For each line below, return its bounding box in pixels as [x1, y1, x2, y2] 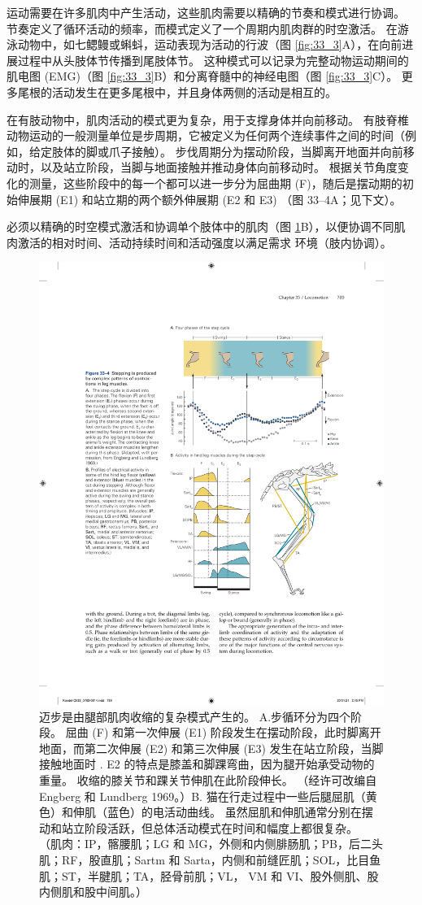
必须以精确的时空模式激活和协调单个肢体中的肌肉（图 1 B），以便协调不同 [7, 218, 394, 235]
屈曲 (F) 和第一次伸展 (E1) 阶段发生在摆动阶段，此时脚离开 [65, 724, 381, 741]
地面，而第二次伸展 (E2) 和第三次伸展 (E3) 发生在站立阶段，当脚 [39, 739, 384, 756]
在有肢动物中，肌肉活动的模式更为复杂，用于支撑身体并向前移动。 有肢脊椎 [7, 111, 409, 128]
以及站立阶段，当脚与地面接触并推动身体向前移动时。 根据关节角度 [40, 159, 398, 176]
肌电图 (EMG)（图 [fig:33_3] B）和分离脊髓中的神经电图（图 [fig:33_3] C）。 [7, 67, 398, 85]
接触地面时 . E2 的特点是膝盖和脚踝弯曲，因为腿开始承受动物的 [39, 755, 375, 772]
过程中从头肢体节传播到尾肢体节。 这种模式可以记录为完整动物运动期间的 [17, 51, 409, 68]
